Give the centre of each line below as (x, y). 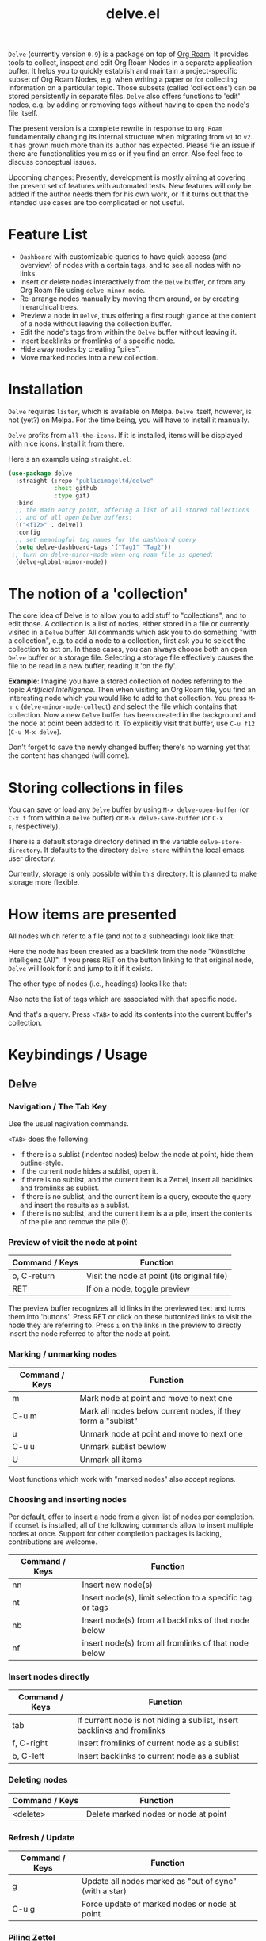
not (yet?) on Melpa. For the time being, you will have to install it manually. (129, 420)
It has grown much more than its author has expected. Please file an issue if (132, 145)
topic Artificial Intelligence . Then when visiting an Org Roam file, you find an (132, 690)
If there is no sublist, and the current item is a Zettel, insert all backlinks (136, 1180)
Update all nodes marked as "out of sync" (160, 1881)
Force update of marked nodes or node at (159, 1904)
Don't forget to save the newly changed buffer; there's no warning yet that (129, 747)
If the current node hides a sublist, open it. (89, 1171)
